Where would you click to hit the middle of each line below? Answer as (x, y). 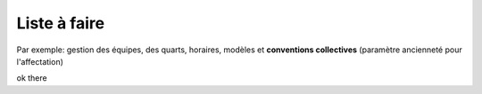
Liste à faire (61, 23)
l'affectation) (40, 61)
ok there (32, 78)
